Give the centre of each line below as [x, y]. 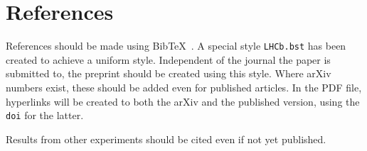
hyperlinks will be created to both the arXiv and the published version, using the [183, 101]
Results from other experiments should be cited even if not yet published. [166, 139]
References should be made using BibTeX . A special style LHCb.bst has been [176, 46]
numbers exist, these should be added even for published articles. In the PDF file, [184, 87]
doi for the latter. [45, 115]
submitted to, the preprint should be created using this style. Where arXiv [169, 73]
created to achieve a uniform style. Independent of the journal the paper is [168, 59]
